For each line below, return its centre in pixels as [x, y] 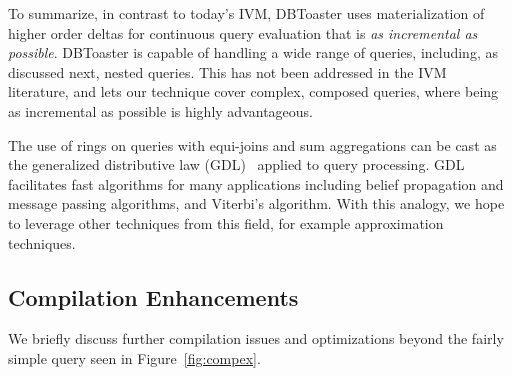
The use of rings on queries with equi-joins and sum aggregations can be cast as [252, 144]
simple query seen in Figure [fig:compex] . [134, 357]
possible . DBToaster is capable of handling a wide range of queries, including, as [253, 52]
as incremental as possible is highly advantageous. [160, 110]
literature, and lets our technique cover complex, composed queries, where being [253, 91]
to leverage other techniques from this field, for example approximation [226, 222]
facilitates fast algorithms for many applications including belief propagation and [256, 183]
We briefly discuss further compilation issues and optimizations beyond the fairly [256, 338]
